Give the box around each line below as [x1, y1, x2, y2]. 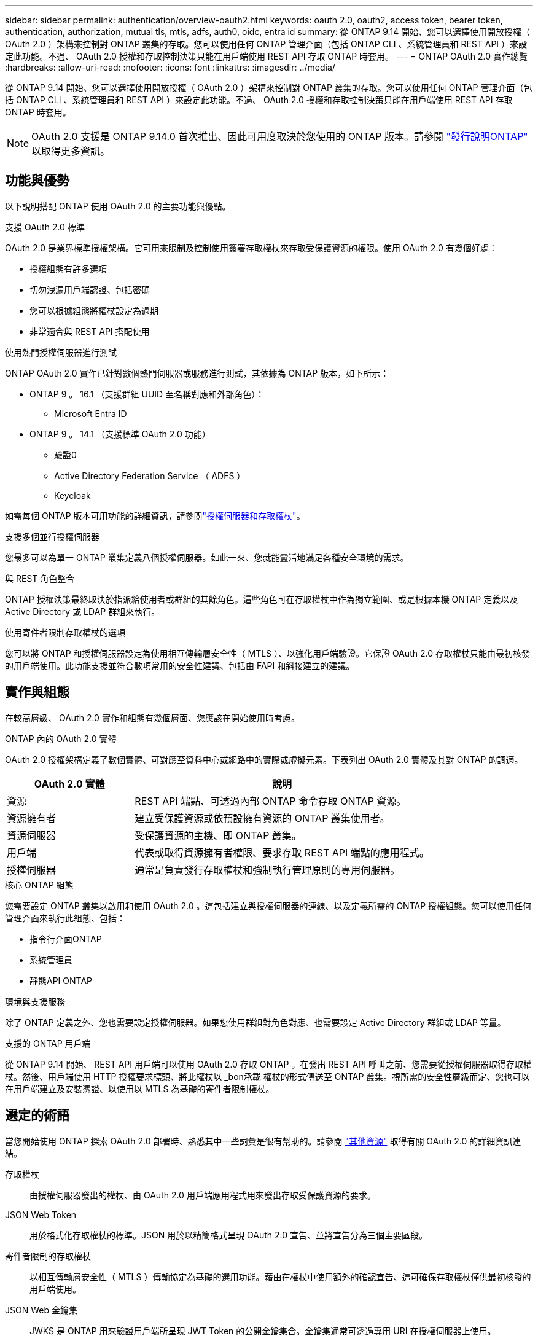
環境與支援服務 [5, 996, 65, 1007]
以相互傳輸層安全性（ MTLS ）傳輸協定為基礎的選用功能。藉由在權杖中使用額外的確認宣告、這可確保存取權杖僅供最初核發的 [29, 1271, 531, 1282]
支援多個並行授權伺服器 [5, 531, 99, 542]
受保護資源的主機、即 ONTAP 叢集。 [134, 829, 302, 842]
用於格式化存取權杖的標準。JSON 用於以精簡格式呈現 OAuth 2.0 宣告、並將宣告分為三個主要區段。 [29, 1229, 428, 1240]
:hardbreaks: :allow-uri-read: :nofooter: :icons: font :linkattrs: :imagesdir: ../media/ [5, 62, 335, 72]
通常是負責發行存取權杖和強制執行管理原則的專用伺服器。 [134, 863, 400, 876]
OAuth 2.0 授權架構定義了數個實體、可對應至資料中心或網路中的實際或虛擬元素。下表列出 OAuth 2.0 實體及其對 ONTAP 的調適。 [5, 754, 523, 765]
